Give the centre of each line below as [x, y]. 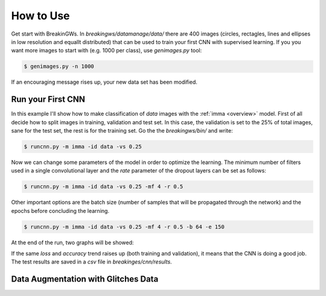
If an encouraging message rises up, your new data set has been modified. [104, 82]
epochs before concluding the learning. [60, 210]
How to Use [40, 16]
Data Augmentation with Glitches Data [85, 279]
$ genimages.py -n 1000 [59, 67]
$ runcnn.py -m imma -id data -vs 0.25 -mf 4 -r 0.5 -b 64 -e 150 [124, 227]
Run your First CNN [48, 99]
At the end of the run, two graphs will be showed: [72, 242]
